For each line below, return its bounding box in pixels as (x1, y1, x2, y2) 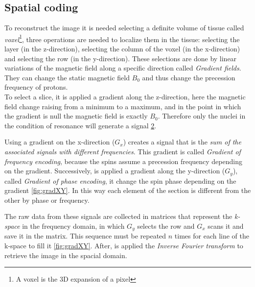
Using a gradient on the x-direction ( (4, 137, 115, 147)
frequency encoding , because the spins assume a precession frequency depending (4, 156, 242, 166)
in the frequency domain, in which (22, 221, 125, 231)
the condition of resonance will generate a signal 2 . (4, 120, 157, 130)
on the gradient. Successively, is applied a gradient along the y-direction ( (4, 166, 225, 176)
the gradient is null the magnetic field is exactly (4, 111, 148, 121)
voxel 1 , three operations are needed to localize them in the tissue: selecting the (4, 32, 240, 44)
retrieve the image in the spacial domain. (4, 250, 127, 260)
